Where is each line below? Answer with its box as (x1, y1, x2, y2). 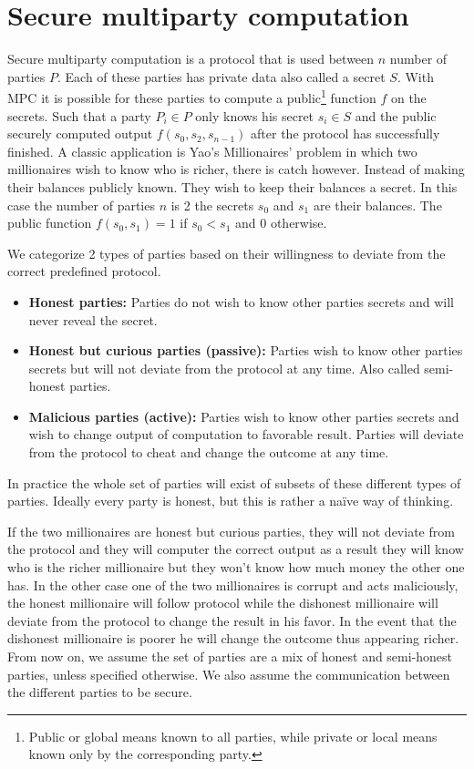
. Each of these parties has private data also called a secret (57, 67, 386, 86)
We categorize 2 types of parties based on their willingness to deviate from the (7, 243, 446, 262)
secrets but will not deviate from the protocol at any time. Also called (28, 358, 420, 377)
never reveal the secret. (28, 310, 158, 329)
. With (397, 67, 434, 86)
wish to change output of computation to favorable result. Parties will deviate (28, 425, 464, 444)
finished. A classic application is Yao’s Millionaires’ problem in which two (7, 141, 417, 160)
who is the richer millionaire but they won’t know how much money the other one (7, 558, 465, 577)
